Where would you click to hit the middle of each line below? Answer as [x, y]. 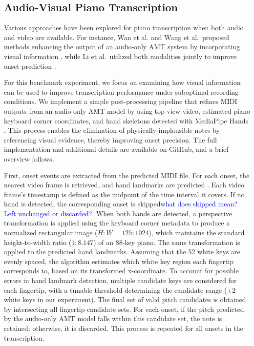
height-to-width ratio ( [38, 242]
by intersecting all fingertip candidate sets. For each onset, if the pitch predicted [124, 309]
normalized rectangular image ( [51, 233]
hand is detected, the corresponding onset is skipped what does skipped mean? [121, 204]
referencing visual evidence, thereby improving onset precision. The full [111, 139]
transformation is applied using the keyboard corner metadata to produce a [117, 223]
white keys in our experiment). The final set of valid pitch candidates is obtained [125, 299]
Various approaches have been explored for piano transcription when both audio [124, 28]
